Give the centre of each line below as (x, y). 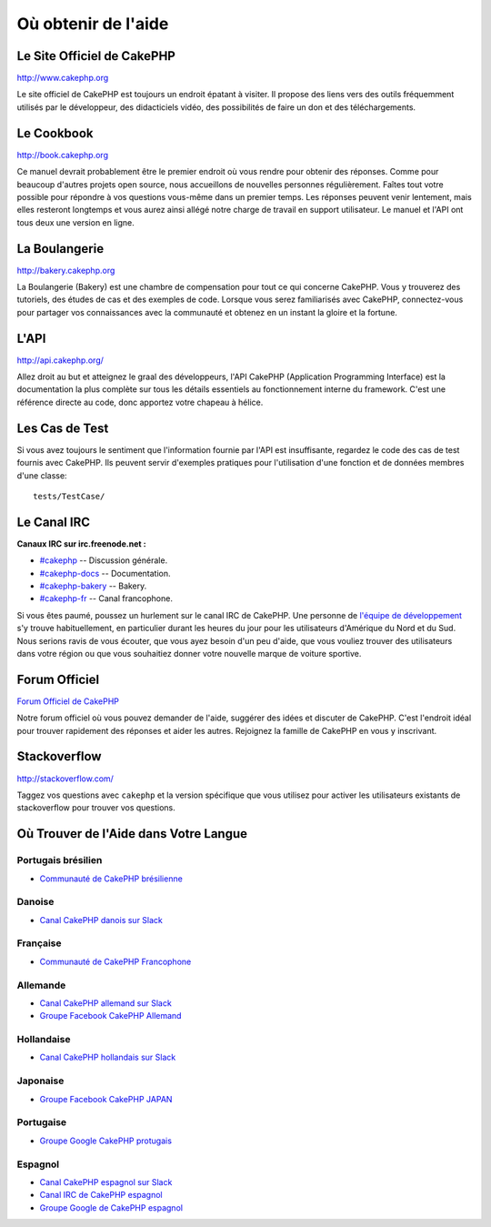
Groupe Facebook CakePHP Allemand (110, 1016)
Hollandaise (44, 1040)
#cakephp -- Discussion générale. (104, 560)
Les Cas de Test (63, 428)
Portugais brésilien (60, 860)
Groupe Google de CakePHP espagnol (111, 1207)
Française (40, 943)
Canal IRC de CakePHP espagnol (101, 1195)
